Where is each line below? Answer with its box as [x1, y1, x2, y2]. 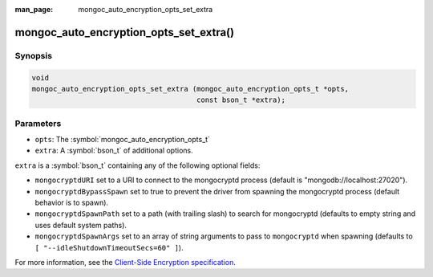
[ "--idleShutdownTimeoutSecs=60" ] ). [34, 242, 184, 252]
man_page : [14, 5, 54, 14]
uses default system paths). [34, 220, 127, 230]
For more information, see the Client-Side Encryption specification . [14, 257, 236, 267]
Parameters [14, 117, 62, 128]
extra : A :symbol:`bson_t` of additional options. [34, 145, 193, 156]
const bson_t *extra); [196, 96, 286, 104]
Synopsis [14, 50, 52, 61]
